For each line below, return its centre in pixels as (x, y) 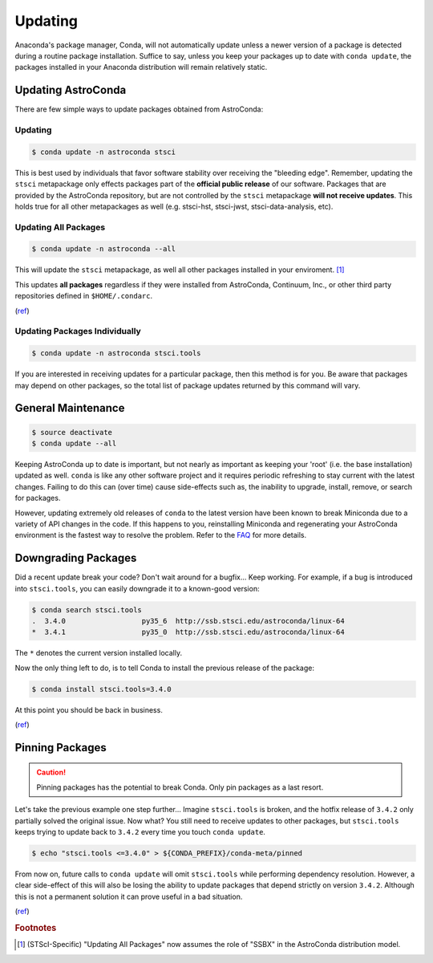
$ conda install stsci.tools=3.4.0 (101, 689)
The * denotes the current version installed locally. (99, 653)
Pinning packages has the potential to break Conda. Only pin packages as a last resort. (180, 787)
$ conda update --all (74, 443)
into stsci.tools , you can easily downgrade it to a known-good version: (137, 588)
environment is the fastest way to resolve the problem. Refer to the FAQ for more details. (161, 535)
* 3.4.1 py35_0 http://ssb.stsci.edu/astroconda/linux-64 (188, 632)
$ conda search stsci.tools (87, 609)
